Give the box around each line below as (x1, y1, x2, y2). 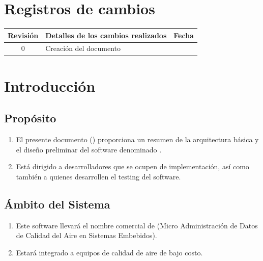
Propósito (4, 110, 56, 126)
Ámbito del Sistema (4, 196, 110, 212)
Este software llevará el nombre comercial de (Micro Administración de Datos (16, 220, 258, 230)
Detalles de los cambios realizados (45, 30, 167, 40)
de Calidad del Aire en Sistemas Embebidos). (16, 230, 157, 241)
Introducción (4, 75, 96, 96)
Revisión (8, 30, 39, 40)
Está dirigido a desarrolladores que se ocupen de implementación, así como (16, 161, 249, 172)
